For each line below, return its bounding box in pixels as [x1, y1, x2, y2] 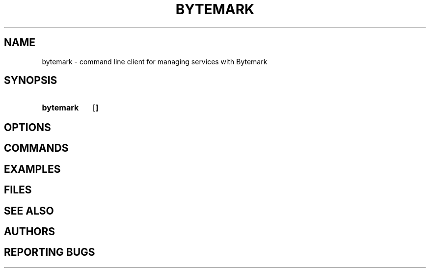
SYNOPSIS [4, 74, 57, 87]
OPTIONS [4, 121, 51, 134]
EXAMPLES [4, 163, 61, 175]
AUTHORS [4, 225, 55, 238]
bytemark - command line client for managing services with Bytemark [42, 57, 268, 66]
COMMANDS [4, 142, 69, 155]
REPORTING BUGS [4, 246, 95, 259]
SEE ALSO [4, 204, 54, 217]
